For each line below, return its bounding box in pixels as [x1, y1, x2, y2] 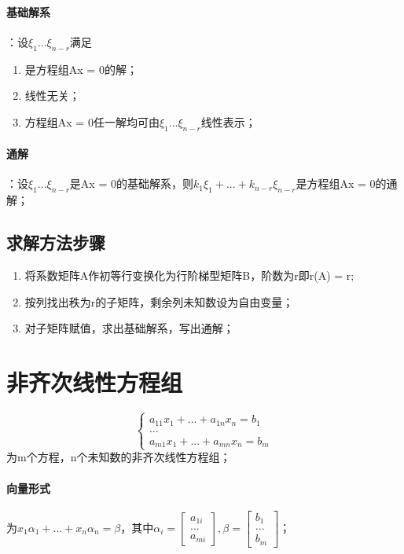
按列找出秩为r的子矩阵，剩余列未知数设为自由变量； [24, 293, 294, 310]
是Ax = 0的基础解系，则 [69, 175, 193, 192]
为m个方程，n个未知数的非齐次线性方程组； [6, 449, 231, 465]
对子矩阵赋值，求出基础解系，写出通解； [24, 320, 234, 336]
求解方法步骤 [6, 230, 105, 255]
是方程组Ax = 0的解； [24, 61, 138, 77]
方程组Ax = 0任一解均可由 [24, 113, 160, 130]
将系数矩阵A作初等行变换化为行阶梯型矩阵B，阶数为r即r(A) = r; [24, 266, 354, 283]
